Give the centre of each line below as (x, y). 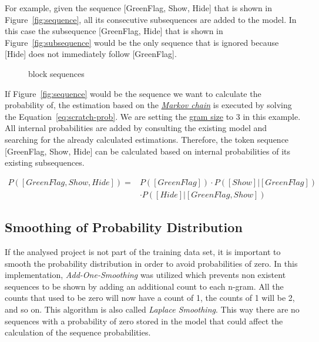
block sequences (56, 73)
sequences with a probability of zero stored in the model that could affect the (144, 321)
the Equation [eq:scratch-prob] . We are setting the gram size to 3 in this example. (153, 116)
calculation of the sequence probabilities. (78, 332)
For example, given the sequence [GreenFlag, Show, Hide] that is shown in (139, 8)
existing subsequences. (45, 162)
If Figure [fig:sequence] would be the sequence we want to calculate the (133, 93)
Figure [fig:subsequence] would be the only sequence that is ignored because (142, 42)
